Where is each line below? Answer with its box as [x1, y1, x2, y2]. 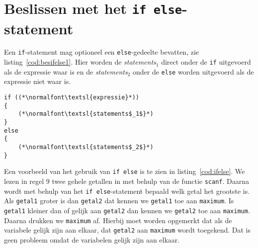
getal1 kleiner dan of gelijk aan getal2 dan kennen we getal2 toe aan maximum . [4, 205, 250, 215]
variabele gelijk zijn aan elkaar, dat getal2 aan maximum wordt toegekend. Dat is [4, 225, 251, 235]
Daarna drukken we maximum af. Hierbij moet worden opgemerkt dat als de [4, 215, 232, 225]
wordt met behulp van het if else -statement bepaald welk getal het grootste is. [4, 185, 250, 196]
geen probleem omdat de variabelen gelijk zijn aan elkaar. [4, 234, 180, 245]
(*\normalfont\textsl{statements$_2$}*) [18, 143, 154, 151]
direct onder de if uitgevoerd [161, 57, 251, 67]
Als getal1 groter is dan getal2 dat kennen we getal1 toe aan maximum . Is [4, 195, 234, 206]
